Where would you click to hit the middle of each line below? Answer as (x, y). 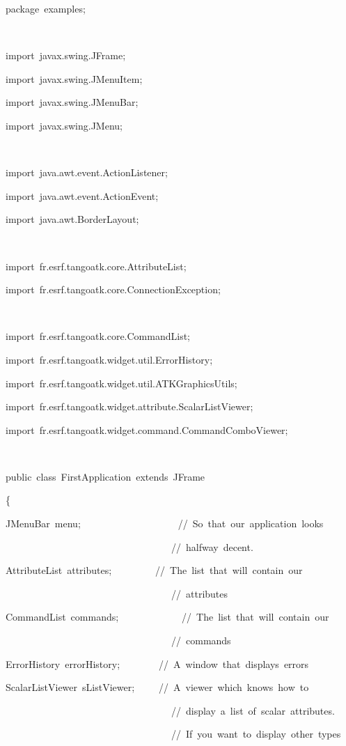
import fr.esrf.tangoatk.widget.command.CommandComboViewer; (147, 429)
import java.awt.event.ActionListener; (87, 172)
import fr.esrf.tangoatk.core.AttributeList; (96, 266)
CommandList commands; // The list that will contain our (167, 617)
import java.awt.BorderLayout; (72, 219)
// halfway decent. (212, 546)
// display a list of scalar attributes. (253, 710)
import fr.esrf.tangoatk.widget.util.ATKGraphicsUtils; (121, 383)
